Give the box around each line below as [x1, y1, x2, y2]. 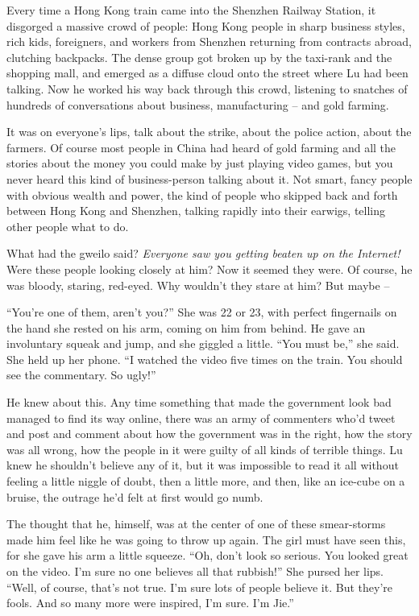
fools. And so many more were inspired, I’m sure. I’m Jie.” [6, 594, 294, 611]
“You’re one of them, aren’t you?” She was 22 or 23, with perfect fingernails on [6, 304, 397, 320]
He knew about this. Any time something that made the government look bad [6, 394, 392, 411]
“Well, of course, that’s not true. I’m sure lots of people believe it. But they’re [6, 578, 392, 595]
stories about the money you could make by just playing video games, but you [6, 155, 393, 172]
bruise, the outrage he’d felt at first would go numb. [6, 488, 263, 505]
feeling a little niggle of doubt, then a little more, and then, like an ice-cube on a [6, 473, 405, 490]
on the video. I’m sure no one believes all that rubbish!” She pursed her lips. [6, 563, 384, 579]
